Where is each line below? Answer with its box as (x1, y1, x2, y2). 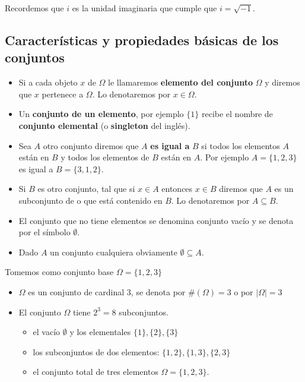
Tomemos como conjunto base (5, 266, 114, 278)
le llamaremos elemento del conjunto (108, 76, 253, 89)
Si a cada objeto (18, 76, 78, 89)
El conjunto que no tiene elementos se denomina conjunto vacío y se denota (18, 214, 294, 226)
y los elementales (69, 326, 131, 338)
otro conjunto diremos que (43, 139, 139, 151)
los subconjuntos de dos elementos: (33, 345, 160, 358)
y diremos (265, 76, 300, 89)
